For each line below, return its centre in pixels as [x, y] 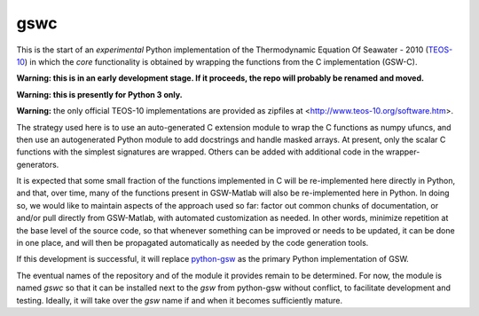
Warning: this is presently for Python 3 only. [100, 94]
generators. [38, 164]
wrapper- [403, 152]
